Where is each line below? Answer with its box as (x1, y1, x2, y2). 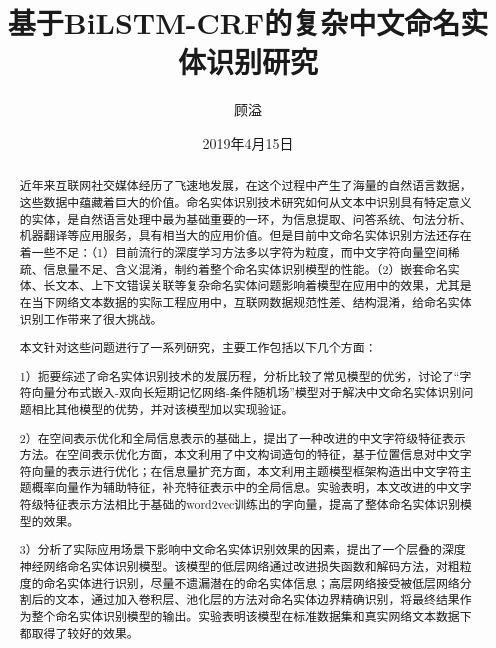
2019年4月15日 (202, 132, 294, 153)
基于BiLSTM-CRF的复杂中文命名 (7, 2, 461, 43)
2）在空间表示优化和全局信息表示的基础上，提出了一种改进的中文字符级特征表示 (19, 429, 466, 446)
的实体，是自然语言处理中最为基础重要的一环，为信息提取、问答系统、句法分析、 (19, 210, 472, 227)
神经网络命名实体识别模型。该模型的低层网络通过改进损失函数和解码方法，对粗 (19, 557, 460, 574)
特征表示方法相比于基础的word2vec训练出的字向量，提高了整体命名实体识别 (43, 496, 461, 513)
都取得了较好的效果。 (19, 624, 139, 641)
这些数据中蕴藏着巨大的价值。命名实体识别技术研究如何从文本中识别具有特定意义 (19, 193, 472, 210)
